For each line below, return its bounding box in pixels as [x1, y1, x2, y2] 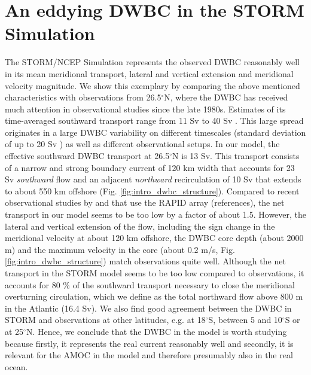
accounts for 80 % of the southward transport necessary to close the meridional [5, 278, 295, 291]
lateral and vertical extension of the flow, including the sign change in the [5, 219, 275, 232]
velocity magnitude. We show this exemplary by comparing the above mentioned [5, 79, 300, 92]
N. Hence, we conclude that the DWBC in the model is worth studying [26, 325, 287, 337]
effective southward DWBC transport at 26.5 [5, 150, 170, 162]
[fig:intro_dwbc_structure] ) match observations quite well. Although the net [5, 255, 286, 267]
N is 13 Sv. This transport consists [172, 150, 300, 162]
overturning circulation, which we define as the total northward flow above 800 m [5, 290, 303, 303]
